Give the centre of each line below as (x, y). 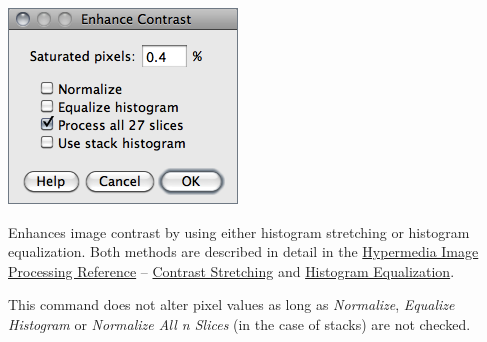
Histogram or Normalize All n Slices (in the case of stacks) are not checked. (239, 323)
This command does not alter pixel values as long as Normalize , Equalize (231, 304)
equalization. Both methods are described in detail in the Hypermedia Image (243, 251)
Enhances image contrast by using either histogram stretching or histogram (239, 231)
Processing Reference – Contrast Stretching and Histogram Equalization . (231, 270)
